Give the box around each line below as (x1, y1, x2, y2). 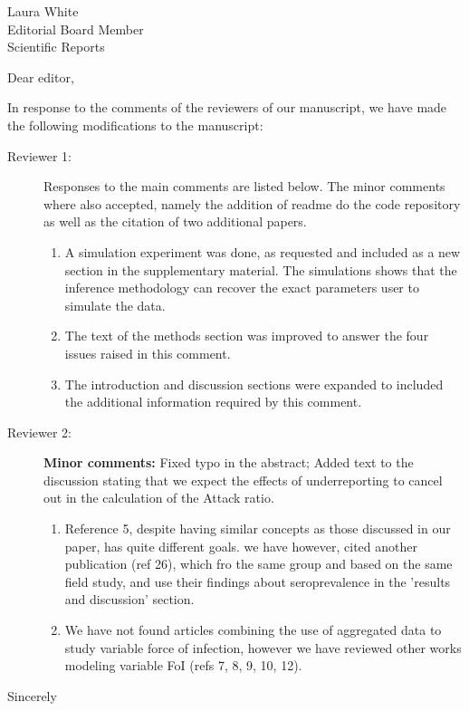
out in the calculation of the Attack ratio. (43, 488, 274, 507)
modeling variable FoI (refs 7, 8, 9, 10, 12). (64, 656, 302, 675)
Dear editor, (7, 67, 74, 86)
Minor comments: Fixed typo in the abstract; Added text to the (43, 453, 414, 472)
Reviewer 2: (7, 422, 72, 441)
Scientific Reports (7, 37, 105, 56)
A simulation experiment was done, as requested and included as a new (64, 242, 461, 261)
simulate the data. (64, 295, 166, 314)
